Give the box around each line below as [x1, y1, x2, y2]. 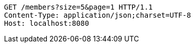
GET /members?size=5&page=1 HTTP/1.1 [4, 3, 153, 11]
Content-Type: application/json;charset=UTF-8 [4, 11, 191, 19]
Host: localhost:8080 [4, 19, 89, 27]
